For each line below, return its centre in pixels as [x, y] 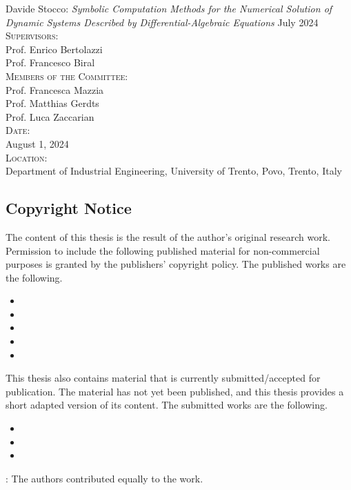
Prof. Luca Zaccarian [50, 116]
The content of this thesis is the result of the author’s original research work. [168, 236]
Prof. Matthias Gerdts [52, 103]
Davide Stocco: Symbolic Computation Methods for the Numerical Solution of [169, 8]
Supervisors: [32, 36]
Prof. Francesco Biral [50, 62]
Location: [27, 157]
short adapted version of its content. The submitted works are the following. [167, 405]
